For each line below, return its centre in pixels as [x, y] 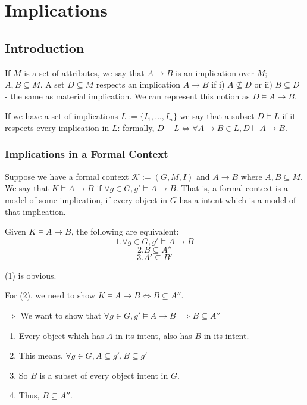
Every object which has [61, 335]
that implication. [35, 211]
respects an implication [138, 84]
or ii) [263, 84]
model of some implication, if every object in [86, 199]
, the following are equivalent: [125, 231]
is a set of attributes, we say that [84, 72]
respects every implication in [57, 127]
